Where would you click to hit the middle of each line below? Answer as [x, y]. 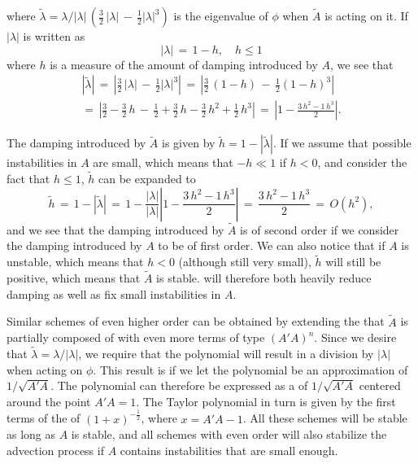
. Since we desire [355, 337]
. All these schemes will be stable [325, 418]
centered [380, 385]
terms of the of [44, 418]
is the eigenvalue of [221, 15]
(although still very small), [245, 262]
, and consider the [362, 162]
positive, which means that [74, 278]
